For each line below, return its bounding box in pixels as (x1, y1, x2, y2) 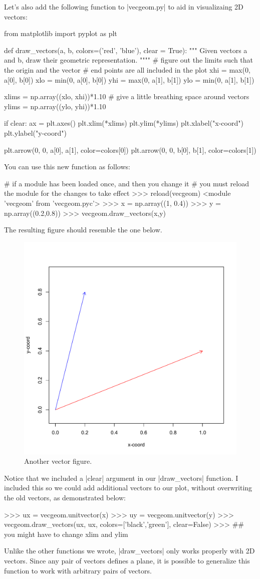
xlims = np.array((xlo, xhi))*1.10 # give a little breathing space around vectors (4, 91, 249, 102)
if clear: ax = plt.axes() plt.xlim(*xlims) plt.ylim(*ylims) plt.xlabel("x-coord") (4, 118, 243, 128)
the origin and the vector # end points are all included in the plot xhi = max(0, (4, 64, 250, 75)
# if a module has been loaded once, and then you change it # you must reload (4, 178, 249, 188)
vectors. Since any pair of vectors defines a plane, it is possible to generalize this (4, 555, 250, 566)
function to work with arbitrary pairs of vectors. (4, 565, 152, 575)
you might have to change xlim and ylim (4, 528, 128, 539)
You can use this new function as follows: (4, 161, 130, 172)
